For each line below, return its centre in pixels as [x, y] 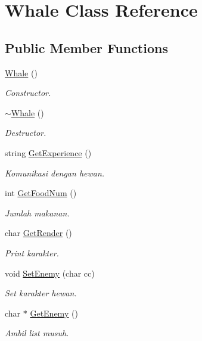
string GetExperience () [48, 152]
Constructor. [28, 93]
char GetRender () [38, 233]
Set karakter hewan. [41, 293]
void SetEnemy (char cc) [50, 273]
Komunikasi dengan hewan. [55, 173]
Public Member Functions [86, 47]
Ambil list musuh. [37, 333]
